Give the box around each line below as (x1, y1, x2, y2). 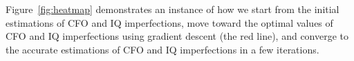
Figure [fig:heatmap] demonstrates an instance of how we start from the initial (6, 2, 339, 16)
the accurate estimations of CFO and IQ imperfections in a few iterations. (6, 42, 319, 56)
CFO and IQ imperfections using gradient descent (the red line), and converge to (6, 29, 349, 43)
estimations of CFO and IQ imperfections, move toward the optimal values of (6, 15, 333, 29)
